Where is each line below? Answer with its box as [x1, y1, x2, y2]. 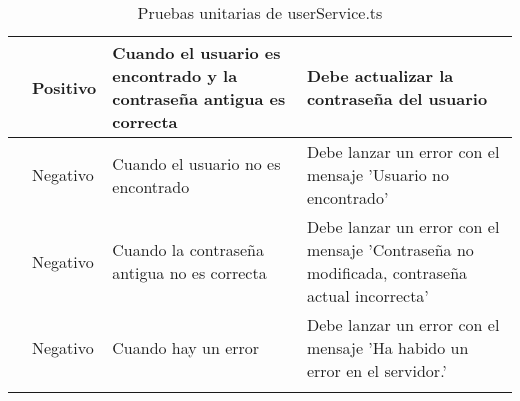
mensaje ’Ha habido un [306, 336, 469, 359]
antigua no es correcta [112, 261, 267, 284]
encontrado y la [112, 64, 238, 87]
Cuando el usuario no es [112, 151, 281, 175]
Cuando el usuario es [112, 41, 281, 64]
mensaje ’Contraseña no [306, 238, 474, 261]
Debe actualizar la [306, 64, 454, 87]
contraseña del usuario [306, 87, 488, 110]
